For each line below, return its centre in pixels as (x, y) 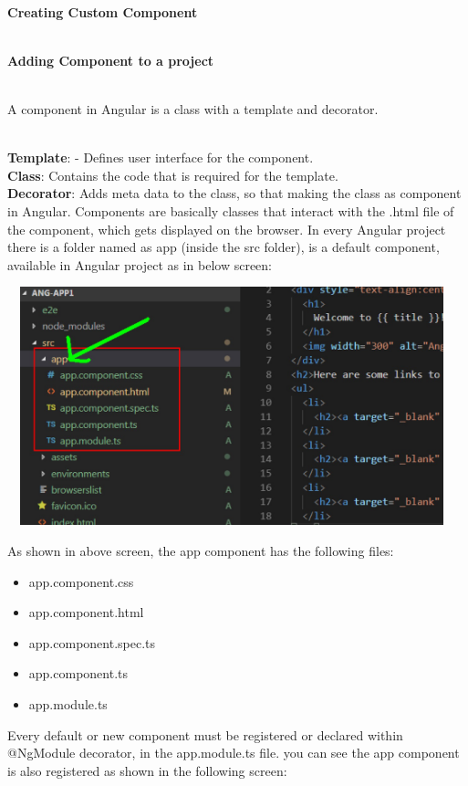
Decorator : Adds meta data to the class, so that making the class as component (234, 193)
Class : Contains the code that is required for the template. (173, 175)
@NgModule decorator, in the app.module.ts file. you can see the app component (234, 753)
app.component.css (81, 581)
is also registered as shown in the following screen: (147, 770)
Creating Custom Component (103, 11)
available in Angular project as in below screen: (140, 264)
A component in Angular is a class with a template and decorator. (193, 108)
